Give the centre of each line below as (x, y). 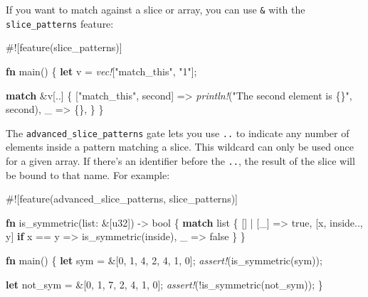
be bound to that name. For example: (88, 174)
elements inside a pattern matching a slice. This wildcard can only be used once (180, 147)
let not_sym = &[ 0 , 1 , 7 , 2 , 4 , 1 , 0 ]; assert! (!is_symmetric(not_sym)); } (164, 284)
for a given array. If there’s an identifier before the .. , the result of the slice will (180, 160)
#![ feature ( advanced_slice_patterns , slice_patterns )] (122, 199)
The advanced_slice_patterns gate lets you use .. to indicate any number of (178, 133)
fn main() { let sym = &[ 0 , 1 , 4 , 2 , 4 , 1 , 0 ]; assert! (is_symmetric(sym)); (164, 260)
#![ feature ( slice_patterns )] (64, 47)
